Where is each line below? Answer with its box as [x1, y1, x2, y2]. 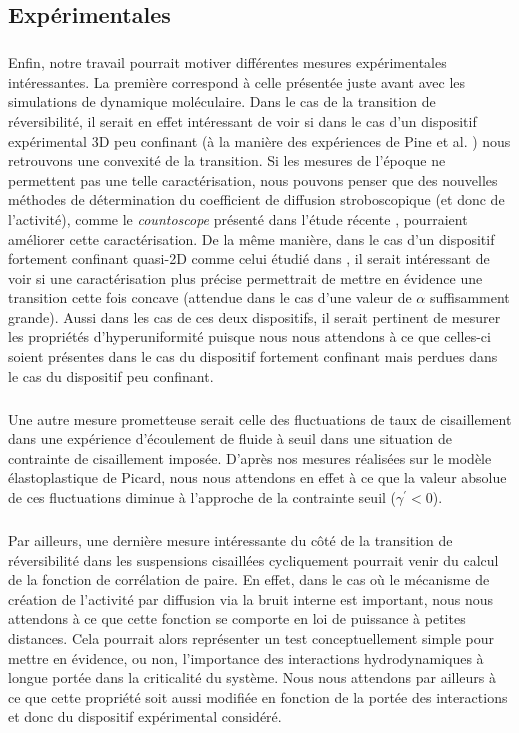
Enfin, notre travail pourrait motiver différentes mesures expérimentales [8, 52, 447, 73]
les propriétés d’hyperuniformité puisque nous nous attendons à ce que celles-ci [8, 326, 491, 347]
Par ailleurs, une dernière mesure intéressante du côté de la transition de [8, 529, 453, 550]
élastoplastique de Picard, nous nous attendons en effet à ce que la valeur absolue [8, 467, 507, 488]
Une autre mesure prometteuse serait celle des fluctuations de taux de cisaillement [8, 408, 512, 429]
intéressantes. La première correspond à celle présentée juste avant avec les [8, 71, 466, 92]
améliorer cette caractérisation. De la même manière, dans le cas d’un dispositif [8, 228, 495, 249]
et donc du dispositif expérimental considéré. [8, 706, 282, 727]
